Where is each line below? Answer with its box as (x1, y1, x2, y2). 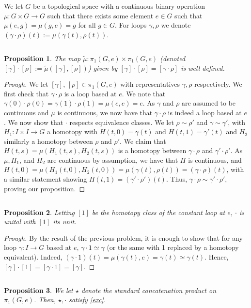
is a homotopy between (118, 145, 187, 155)
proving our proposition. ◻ (4, 183, 85, 193)
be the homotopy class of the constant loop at (92, 207, 225, 217)
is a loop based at (64, 88, 117, 98)
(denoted (160, 53, 186, 63)
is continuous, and (188, 154, 242, 165)
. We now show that (4, 117, 63, 127)
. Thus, (166, 174, 188, 184)
